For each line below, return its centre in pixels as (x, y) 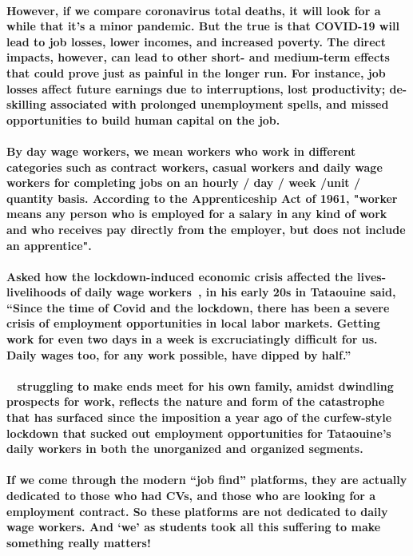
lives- (371, 276)
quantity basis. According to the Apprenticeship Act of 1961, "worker (202, 198)
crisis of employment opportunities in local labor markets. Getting (193, 323)
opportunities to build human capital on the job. (143, 119)
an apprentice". (49, 245)
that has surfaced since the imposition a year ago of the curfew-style (199, 417)
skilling (26, 104)
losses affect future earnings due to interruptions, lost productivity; (196, 88)
